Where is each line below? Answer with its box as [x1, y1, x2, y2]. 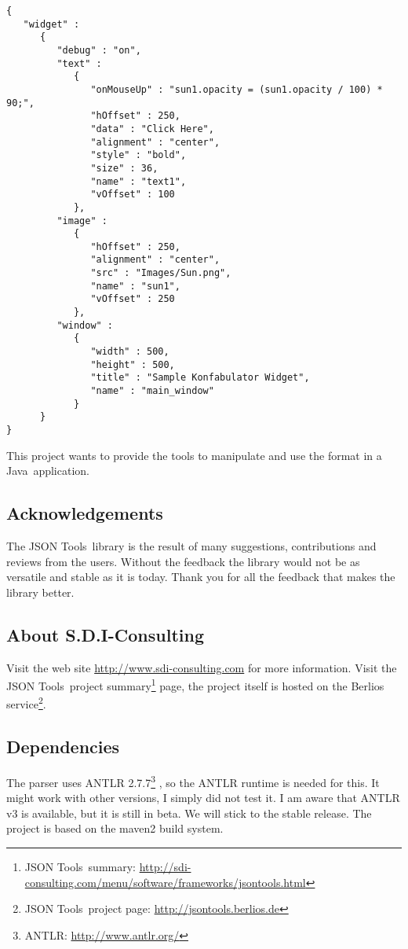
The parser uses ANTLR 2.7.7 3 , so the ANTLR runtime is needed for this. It [6, 771, 380, 790]
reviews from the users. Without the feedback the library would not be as [6, 553, 360, 569]
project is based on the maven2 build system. [6, 820, 224, 837]
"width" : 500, [90, 346, 169, 358]
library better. [6, 583, 75, 600]
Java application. [6, 462, 89, 479]
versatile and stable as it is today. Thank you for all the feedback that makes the [6, 568, 395, 585]
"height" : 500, [90, 359, 175, 370]
